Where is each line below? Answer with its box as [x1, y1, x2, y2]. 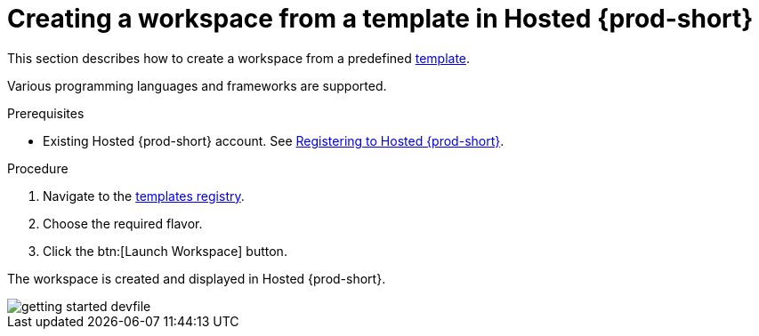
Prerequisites [7, 105, 85, 121]
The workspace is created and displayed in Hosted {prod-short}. [7, 270, 386, 286]
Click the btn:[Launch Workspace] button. [43, 243, 287, 259]
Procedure [7, 160, 69, 176]
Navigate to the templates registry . [43, 188, 245, 204]
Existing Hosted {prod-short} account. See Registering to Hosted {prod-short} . [43, 132, 505, 148]
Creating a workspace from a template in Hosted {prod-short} [7, 4, 754, 34]
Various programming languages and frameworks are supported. [7, 77, 387, 93]
